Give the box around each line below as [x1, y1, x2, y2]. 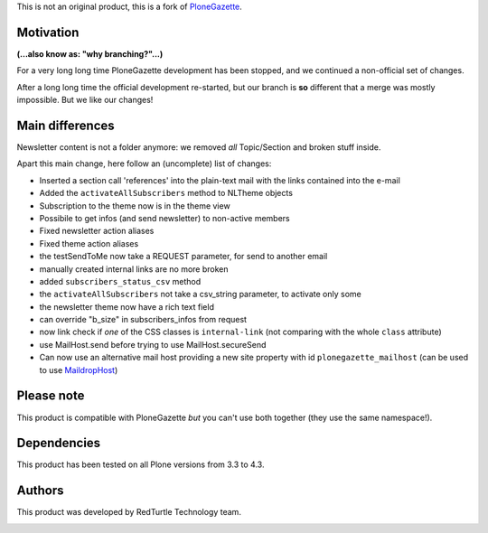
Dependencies [16, 435, 101, 451]
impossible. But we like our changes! [16, 95, 154, 106]
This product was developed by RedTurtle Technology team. [16, 507, 241, 518]
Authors [16, 483, 64, 499]
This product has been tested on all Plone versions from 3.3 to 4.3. [16, 459, 265, 470]
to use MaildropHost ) [39, 364, 118, 375]
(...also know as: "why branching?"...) [16, 48, 164, 59]
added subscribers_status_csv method [39, 276, 202, 286]
